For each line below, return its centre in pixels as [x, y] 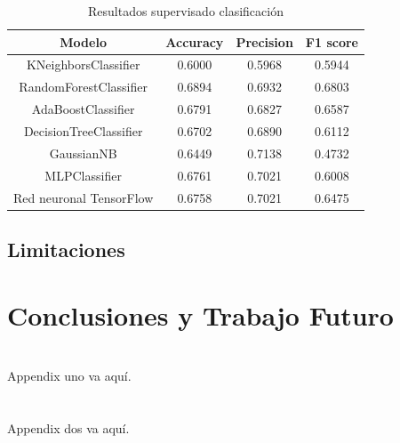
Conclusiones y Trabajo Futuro [200, 314]
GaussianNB [83, 153]
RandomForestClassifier [83, 87]
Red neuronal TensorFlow [84, 197]
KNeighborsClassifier [83, 64]
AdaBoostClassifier [83, 109]
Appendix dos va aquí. [68, 427]
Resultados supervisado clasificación [186, 11]
